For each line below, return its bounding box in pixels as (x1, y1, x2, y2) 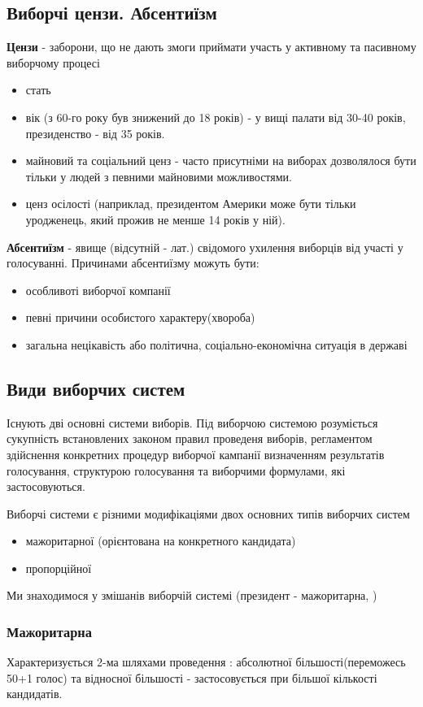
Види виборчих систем (7, 375, 185, 401)
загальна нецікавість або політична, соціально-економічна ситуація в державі (25, 336, 408, 353)
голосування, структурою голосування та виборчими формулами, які (7, 462, 346, 479)
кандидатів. (7, 685, 63, 702)
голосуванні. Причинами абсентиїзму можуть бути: (7, 254, 259, 271)
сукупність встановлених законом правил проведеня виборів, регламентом (7, 430, 373, 447)
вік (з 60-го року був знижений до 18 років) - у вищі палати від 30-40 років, (25, 108, 406, 125)
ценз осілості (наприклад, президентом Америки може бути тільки (25, 195, 356, 212)
